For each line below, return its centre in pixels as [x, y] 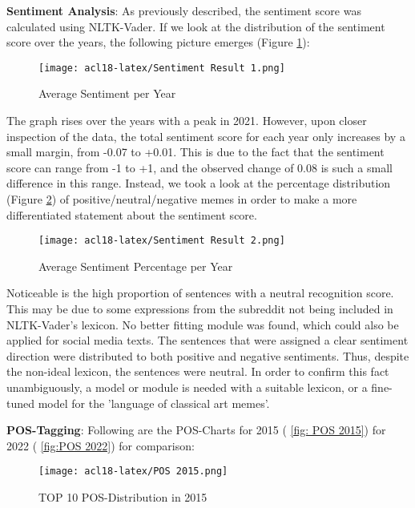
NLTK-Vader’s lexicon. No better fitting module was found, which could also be [203, 324]
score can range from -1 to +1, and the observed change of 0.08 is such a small [199, 167]
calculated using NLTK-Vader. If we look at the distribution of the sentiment [196, 26]
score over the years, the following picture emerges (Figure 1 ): [158, 42]
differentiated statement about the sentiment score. [132, 214]
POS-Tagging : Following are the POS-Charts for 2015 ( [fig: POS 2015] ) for [196, 430]
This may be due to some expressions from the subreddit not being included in [200, 309]
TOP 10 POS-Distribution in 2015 [123, 497]
